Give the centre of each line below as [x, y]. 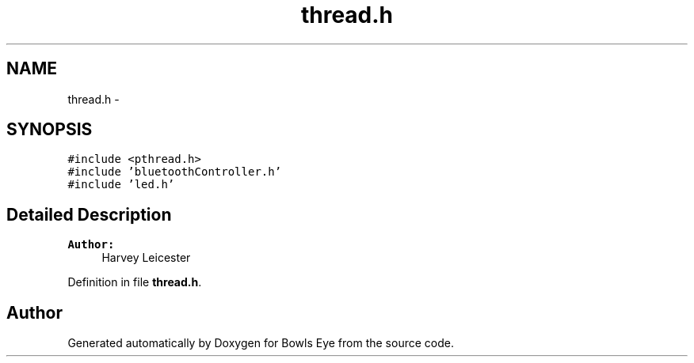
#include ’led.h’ [121, 185]
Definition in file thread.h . [135, 282]
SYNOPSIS [50, 130]
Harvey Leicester [146, 258]
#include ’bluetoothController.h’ [175, 172]
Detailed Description [89, 214]
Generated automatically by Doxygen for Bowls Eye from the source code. [261, 343]
